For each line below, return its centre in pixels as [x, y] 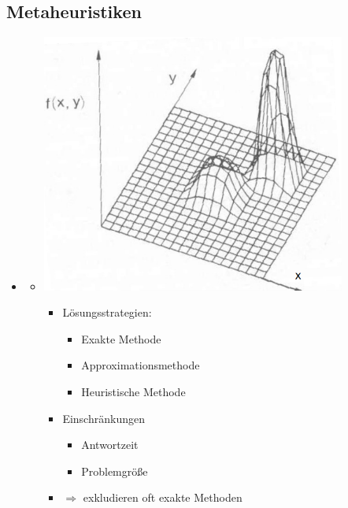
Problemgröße [115, 471]
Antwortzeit [110, 445]
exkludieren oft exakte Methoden [163, 497]
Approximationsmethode [141, 365]
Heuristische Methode [133, 391]
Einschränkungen [104, 418]
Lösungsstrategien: [107, 312]
